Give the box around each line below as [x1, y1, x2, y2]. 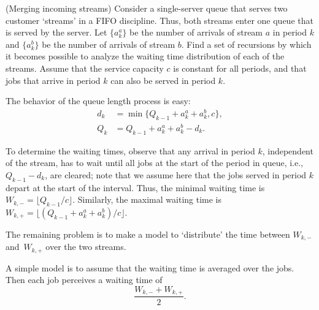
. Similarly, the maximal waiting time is [72, 193, 222, 206]
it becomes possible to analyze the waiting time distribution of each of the [6, 50, 285, 62]
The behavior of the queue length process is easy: [6, 94, 191, 107]
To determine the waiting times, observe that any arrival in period [6, 144, 255, 157]
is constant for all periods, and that [173, 61, 307, 74]
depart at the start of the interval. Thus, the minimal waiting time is [6, 181, 265, 194]
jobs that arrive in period [6, 74, 101, 86]
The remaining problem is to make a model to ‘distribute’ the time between [6, 227, 290, 240]
